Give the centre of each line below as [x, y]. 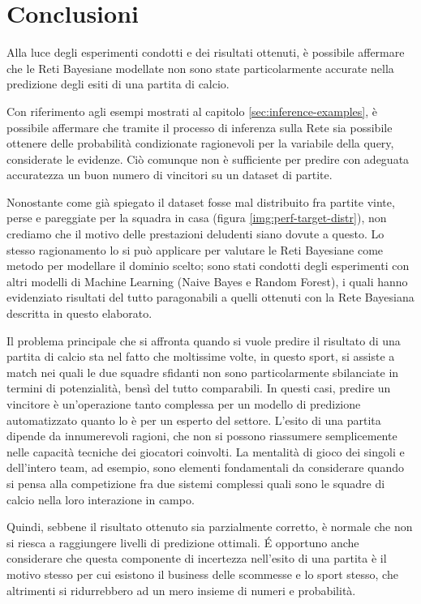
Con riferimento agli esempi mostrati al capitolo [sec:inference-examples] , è [192, 111]
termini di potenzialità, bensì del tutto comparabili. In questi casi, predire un [199, 388]
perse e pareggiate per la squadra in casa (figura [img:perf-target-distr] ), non [197, 218]
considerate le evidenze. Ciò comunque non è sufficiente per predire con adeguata [208, 158]
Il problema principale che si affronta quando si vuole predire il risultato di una [204, 340]
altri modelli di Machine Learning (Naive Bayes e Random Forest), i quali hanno [207, 281]
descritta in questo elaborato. [79, 313]
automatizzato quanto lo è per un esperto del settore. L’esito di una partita [194, 420]
